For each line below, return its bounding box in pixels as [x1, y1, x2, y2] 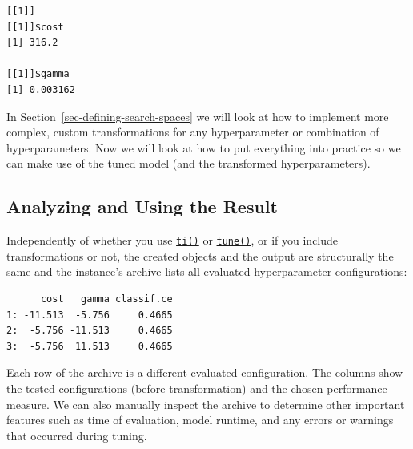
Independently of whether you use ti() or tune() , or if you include [6, 232, 339, 249]
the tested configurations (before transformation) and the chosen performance [6, 379, 387, 396]
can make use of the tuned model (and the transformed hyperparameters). [6, 155, 371, 172]
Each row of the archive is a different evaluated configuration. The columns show [6, 364, 403, 381]
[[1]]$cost [6, 21, 64, 33]
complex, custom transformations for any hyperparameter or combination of [6, 123, 379, 140]
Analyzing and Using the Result [6, 194, 278, 219]
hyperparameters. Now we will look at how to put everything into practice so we [6, 139, 401, 156]
